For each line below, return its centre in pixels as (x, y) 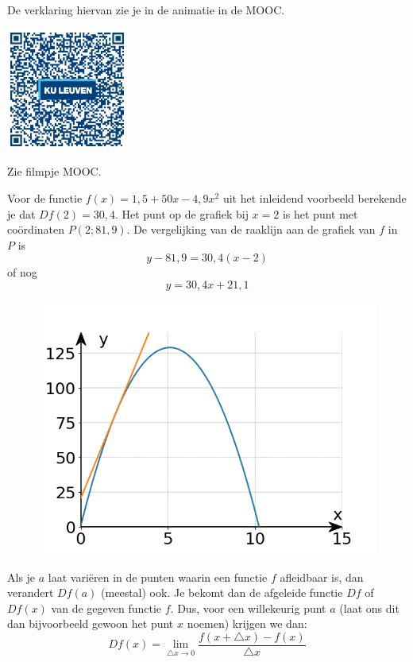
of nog (22, 272)
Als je (21, 577)
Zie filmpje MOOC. (54, 171)
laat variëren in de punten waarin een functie (158, 577)
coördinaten (36, 229)
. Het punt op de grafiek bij (181, 213)
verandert (31, 592)
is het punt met (320, 213)
